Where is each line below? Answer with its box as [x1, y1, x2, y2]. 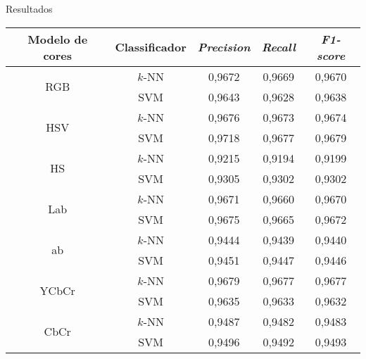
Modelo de [27, 30, 88, 47]
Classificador [115, 39, 187, 56]
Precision [197, 39, 251, 56]
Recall [261, 39, 296, 56]
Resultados [6, 1, 53, 15]
